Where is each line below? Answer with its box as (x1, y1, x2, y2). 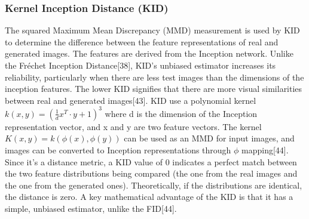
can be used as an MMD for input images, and (124, 132, 295, 144)
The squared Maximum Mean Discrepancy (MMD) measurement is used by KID (5, 24, 300, 36)
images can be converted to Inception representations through (5, 144, 231, 156)
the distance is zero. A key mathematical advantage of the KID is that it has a (5, 190, 293, 203)
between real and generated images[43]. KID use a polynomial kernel (5, 94, 256, 106)
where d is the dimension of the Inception (105, 107, 258, 119)
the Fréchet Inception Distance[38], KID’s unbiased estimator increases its (5, 59, 276, 71)
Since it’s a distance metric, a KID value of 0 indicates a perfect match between (5, 155, 297, 168)
